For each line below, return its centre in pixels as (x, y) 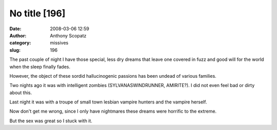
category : (20, 43)
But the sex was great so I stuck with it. (51, 121)
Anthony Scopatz (68, 35)
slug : (15, 50)
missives (59, 43)
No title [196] (37, 13)
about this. (21, 93)
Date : (15, 29)
